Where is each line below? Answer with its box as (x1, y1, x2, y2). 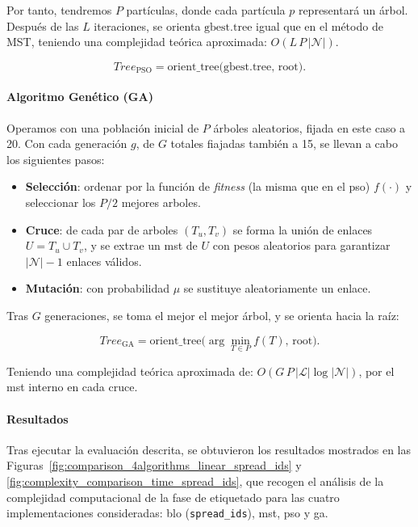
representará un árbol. (298, 2, 408, 18)
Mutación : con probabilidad (25, 280, 170, 297)
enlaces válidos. (66, 252, 142, 269)
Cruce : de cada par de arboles (25, 221, 178, 238)
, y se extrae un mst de (83, 237, 198, 254)
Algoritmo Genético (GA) (6, 88, 153, 105)
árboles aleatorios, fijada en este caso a (213, 119, 406, 136)
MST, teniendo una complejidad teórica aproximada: (6, 33, 267, 50)
